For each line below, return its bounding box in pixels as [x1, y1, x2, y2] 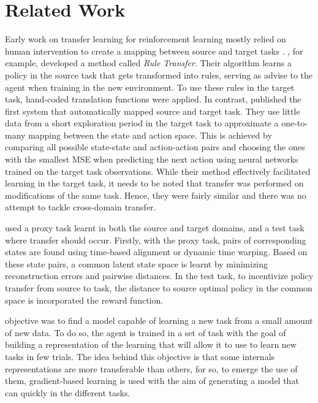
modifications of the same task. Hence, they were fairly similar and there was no [5, 188, 306, 201]
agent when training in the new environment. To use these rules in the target [5, 80, 295, 93]
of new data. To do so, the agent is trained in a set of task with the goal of [5, 326, 286, 339]
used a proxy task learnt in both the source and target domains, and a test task [5, 221, 305, 234]
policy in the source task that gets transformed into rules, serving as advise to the [5, 68, 313, 81]
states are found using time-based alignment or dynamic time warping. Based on [5, 245, 308, 258]
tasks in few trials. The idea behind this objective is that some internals [5, 350, 275, 363]
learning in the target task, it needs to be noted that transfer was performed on [5, 177, 304, 190]
